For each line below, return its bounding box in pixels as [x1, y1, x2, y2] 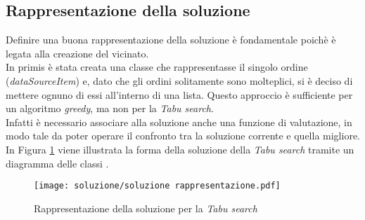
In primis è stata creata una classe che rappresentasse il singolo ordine [6, 60, 308, 74]
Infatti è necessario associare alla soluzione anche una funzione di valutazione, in [6, 114, 352, 129]
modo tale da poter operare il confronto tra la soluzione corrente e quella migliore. [6, 128, 360, 143]
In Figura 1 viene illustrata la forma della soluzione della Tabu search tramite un [6, 142, 354, 156]
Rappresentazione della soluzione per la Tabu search [34, 200, 257, 215]
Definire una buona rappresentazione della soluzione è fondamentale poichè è [6, 32, 336, 47]
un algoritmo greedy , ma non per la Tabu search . [6, 101, 214, 116]
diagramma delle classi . [6, 156, 109, 170]
